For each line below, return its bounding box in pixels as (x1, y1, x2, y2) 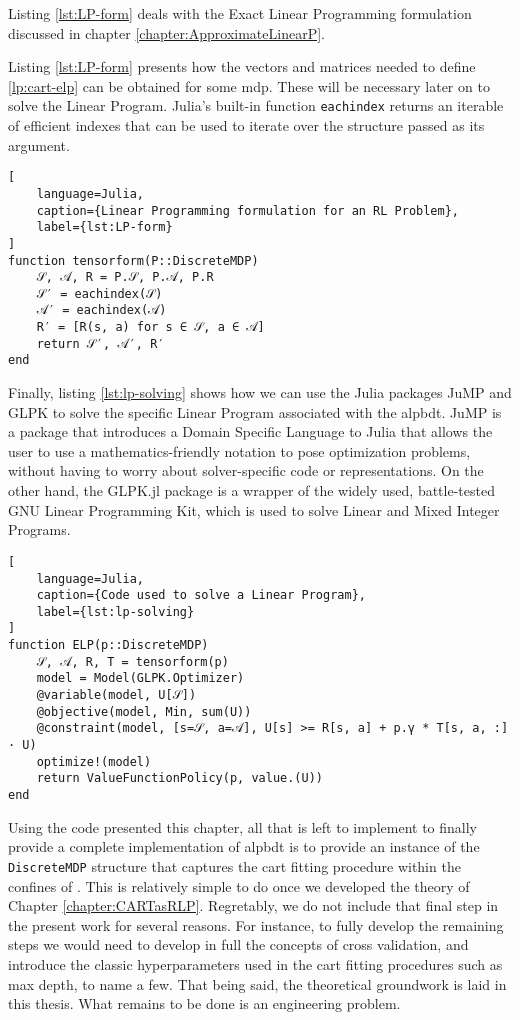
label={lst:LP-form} (36, 220, 173, 235)
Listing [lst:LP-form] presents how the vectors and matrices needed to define (8, 56, 476, 77)
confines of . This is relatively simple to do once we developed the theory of (8, 875, 470, 896)
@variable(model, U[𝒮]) (36, 688, 197, 703)
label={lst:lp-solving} (36, 604, 195, 619)
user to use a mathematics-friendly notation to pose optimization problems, (8, 440, 471, 461)
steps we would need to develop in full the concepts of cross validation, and (8, 934, 469, 955)
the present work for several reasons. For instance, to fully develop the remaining (8, 914, 504, 935)
